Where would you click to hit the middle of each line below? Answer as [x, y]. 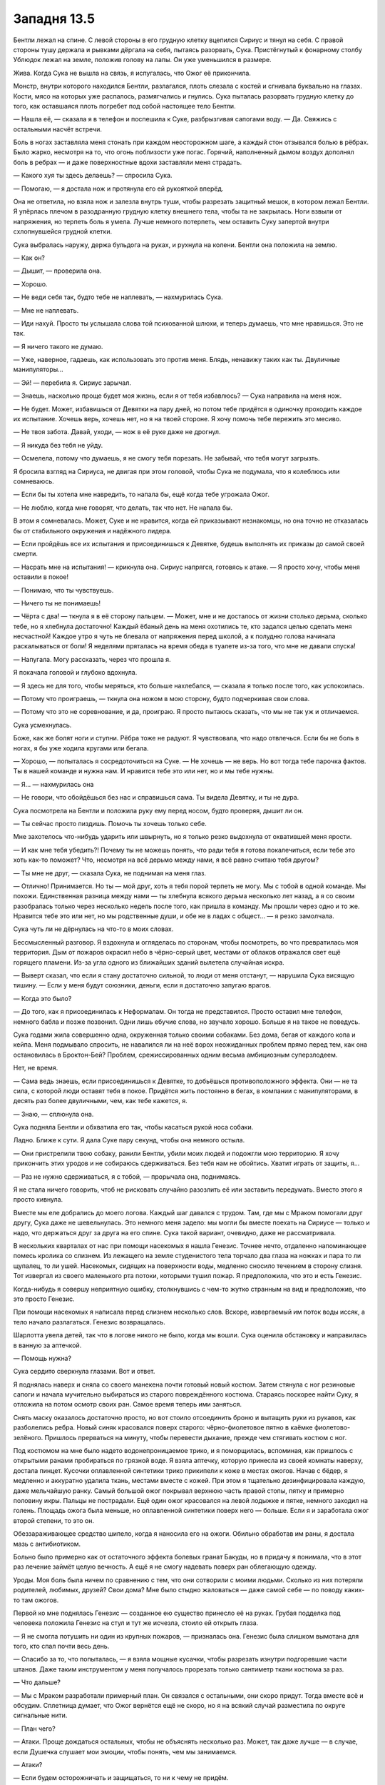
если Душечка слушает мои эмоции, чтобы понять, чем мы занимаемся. [125, 1751]
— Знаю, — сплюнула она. [53, 1114]
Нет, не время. [36, 1068]
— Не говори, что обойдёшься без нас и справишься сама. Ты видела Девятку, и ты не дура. [156, 798]
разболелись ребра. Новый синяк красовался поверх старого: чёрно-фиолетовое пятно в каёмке [163, 1427]
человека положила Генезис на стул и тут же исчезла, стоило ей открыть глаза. [136, 1623]
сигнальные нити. [40, 1715]
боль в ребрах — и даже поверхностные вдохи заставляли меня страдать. [128, 162]
